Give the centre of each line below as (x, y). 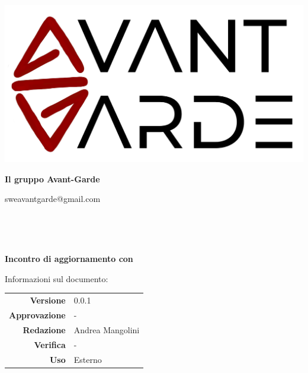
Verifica (50, 344)
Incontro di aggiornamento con (69, 259)
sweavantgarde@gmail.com (53, 199)
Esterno (88, 359)
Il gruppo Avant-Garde (52, 178)
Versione (48, 300)
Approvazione (37, 315)
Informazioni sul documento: (57, 278)
